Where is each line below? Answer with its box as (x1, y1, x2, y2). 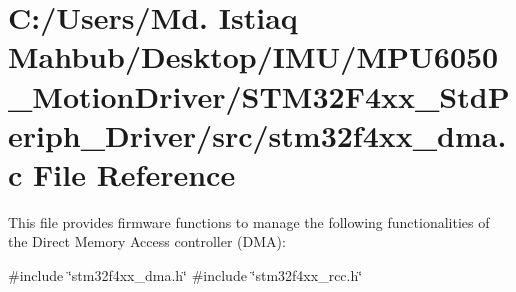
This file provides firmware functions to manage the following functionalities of (8, 211, 490, 232)
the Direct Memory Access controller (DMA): (8, 231, 286, 252)
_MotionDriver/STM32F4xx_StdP (8, 75, 510, 116)
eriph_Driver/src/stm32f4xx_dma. (8, 114, 507, 155)
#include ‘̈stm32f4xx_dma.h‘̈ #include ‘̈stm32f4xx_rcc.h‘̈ (8, 265, 363, 286)
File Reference (33, 153, 236, 194)
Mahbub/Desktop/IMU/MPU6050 (8, 36, 499, 77)
